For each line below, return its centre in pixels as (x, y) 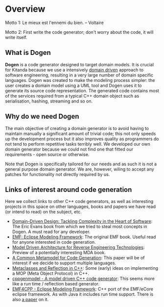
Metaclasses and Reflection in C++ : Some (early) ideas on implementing (85, 268)
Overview (25, 9)
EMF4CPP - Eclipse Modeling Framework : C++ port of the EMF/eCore (82, 289)
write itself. (16, 37)
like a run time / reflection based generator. (56, 284)
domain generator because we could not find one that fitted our (69, 149)
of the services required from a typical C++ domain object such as (72, 96)
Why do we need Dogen (42, 116)
